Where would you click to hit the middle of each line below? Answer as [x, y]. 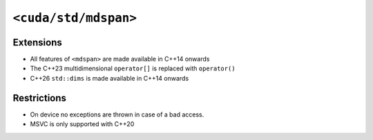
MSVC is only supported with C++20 [82, 124]
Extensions [37, 42]
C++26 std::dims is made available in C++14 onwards [109, 78]
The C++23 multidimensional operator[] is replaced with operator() [133, 68]
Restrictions [40, 98]
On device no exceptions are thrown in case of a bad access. [117, 114]
